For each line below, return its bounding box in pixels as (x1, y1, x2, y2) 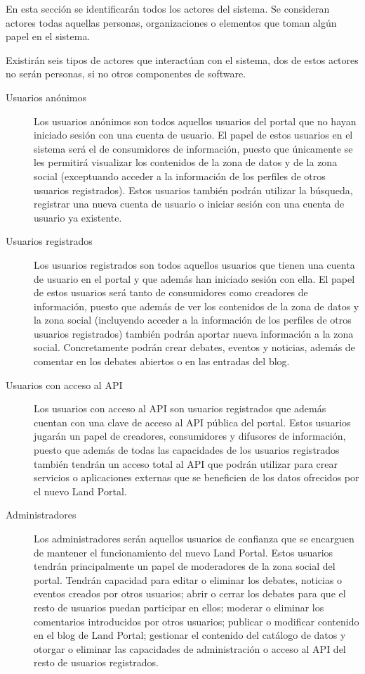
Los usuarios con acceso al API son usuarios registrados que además (34, 401, 326, 416)
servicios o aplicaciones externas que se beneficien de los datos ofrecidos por (34, 470, 359, 485)
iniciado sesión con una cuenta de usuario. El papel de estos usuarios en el (34, 127, 353, 142)
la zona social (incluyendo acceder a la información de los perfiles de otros (34, 312, 352, 327)
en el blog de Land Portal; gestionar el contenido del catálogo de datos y (34, 628, 346, 642)
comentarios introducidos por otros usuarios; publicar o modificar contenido (34, 613, 359, 628)
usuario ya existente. (34, 210, 122, 224)
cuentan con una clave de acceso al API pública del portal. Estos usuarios (34, 414, 351, 429)
